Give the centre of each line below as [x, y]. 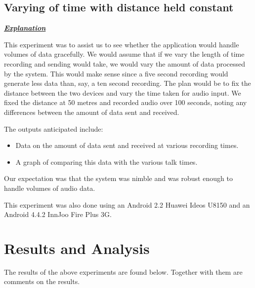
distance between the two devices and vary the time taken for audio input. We [123, 92]
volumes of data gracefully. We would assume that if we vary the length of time [124, 54]
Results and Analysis [77, 248]
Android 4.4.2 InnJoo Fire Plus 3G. [58, 214]
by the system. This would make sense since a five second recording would [116, 73]
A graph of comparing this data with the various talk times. [106, 162]
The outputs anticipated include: [54, 128]
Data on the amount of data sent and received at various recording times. [127, 145]
